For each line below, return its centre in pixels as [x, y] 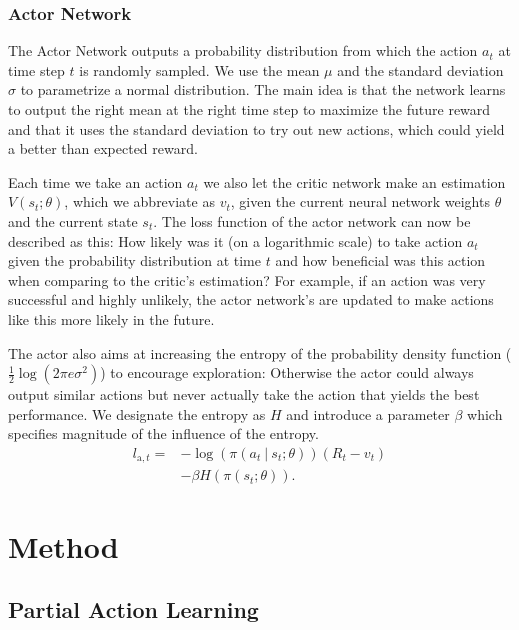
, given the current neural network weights [360, 201]
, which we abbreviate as [139, 201]
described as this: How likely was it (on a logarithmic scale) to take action [235, 240]
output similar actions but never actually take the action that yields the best [244, 394]
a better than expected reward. [103, 148]
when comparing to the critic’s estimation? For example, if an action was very [247, 279]
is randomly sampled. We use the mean [199, 69]
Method [63, 545]
